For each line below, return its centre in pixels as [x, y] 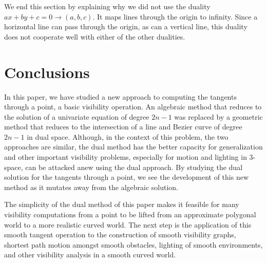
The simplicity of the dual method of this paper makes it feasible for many [122, 204]
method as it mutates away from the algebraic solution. [91, 187]
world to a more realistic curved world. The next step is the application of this [128, 224]
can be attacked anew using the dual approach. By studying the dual [134, 167]
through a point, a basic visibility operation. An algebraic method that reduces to [133, 107]
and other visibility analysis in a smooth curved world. [90, 255]
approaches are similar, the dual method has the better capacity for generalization [133, 147]
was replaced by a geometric [218, 116]
